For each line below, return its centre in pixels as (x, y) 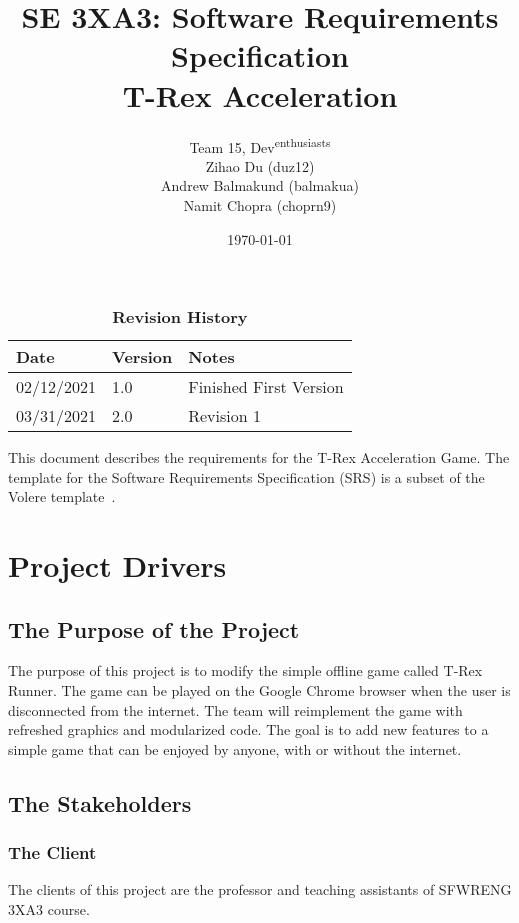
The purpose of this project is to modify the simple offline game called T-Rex (245, 670)
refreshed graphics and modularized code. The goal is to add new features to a (248, 729)
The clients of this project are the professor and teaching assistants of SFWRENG (260, 889)
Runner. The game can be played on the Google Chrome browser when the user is (259, 690)
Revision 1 (224, 416)
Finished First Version (266, 387)
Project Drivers (117, 565)
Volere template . (62, 496)
